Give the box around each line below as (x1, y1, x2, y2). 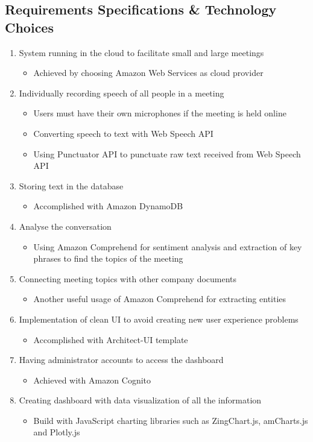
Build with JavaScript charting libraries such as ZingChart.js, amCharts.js (33, 414, 308, 426)
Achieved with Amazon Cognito (33, 373, 151, 386)
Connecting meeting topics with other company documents (19, 272, 237, 285)
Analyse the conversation (19, 219, 112, 232)
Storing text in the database (19, 179, 124, 192)
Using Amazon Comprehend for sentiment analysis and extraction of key (33, 240, 302, 253)
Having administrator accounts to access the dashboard (19, 353, 224, 366)
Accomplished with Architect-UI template (33, 333, 188, 346)
